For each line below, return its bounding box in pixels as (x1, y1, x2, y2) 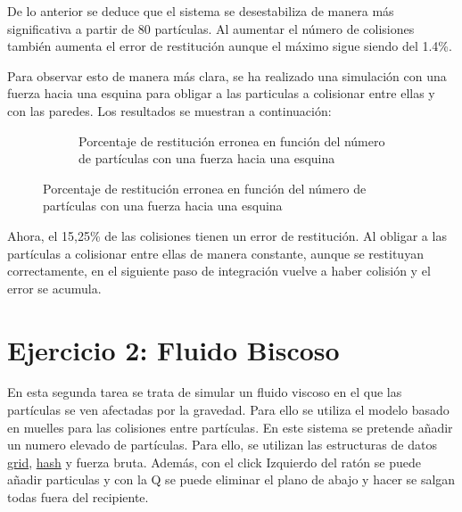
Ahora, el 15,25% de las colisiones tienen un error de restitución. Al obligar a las (7, 226, 447, 244)
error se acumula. (7, 278, 102, 297)
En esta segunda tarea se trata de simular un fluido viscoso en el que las (7, 383, 402, 401)
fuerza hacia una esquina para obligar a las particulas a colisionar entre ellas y (7, 84, 435, 103)
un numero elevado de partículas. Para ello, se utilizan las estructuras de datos (7, 435, 437, 454)
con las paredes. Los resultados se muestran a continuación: (7, 101, 332, 120)
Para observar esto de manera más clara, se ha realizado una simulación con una (7, 66, 447, 85)
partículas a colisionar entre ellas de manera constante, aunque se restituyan (7, 244, 424, 262)
